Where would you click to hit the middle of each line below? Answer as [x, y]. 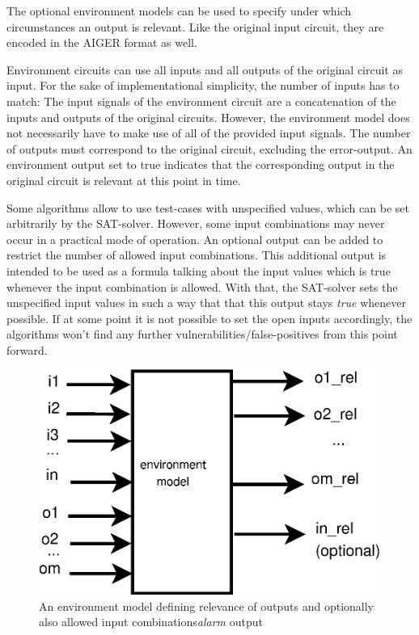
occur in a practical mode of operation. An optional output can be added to [195, 239]
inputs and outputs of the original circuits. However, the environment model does [208, 117]
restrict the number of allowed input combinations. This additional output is [197, 255]
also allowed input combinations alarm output [151, 622]
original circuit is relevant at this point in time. [124, 180]
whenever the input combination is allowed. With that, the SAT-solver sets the [202, 286]
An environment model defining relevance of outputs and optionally [206, 606]
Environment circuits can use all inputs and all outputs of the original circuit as [205, 69]
